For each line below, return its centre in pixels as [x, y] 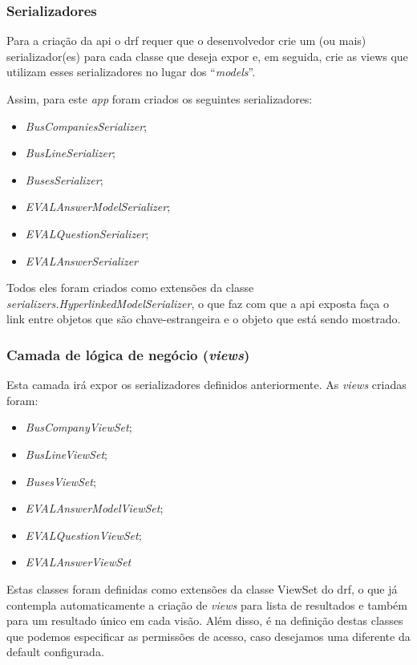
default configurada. [55, 652]
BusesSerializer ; [64, 179]
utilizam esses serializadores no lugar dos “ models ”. [131, 72]
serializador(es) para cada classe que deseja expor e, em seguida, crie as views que [207, 56]
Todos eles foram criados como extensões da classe [130, 288]
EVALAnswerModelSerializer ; [98, 207]
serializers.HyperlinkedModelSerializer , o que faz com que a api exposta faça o [198, 303]
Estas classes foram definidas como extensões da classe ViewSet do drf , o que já [202, 588]
